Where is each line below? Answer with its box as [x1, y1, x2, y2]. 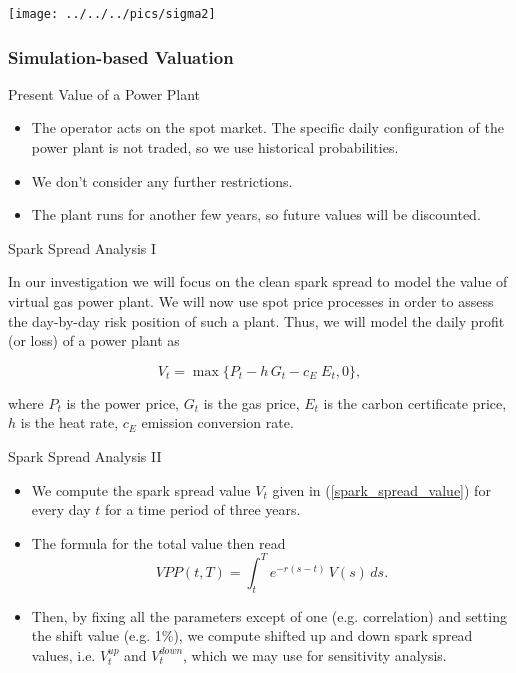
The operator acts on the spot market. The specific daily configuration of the [31, 117, 504, 138]
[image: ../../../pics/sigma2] [8, 7, 216, 21]
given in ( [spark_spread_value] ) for [272, 479, 491, 500]
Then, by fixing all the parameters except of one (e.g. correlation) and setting [31, 605, 507, 626]
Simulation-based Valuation [8, 44, 234, 69]
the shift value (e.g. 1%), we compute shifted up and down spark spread [31, 625, 473, 646]
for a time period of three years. [104, 499, 301, 520]
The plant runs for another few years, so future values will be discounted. [31, 204, 481, 225]
